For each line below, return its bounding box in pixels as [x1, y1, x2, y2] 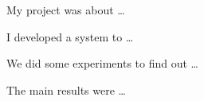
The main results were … [6, 81, 126, 98]
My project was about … [6, 2, 125, 17]
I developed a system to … [6, 28, 134, 45]
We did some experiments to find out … [6, 55, 198, 72]
